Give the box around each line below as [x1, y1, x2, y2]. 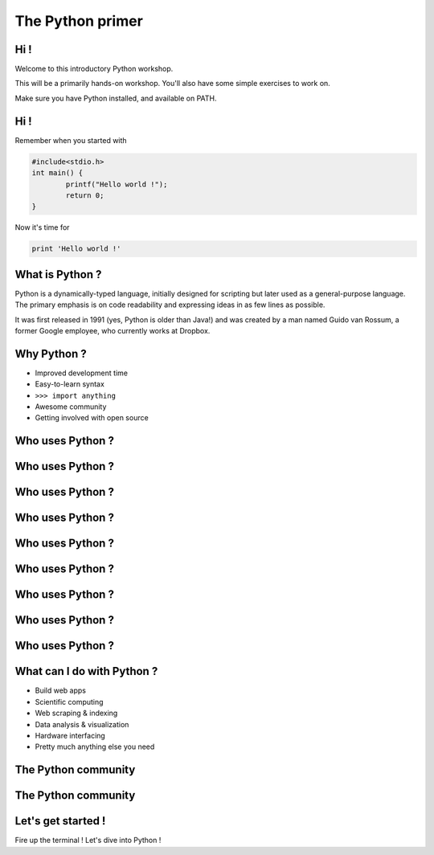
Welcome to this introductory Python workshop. [14, 64, 174, 74]
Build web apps [35, 685, 87, 695]
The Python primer [14, 12, 144, 30]
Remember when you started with [14, 135, 128, 145]
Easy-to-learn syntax [35, 379, 104, 389]
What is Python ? [14, 268, 102, 281]
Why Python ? [14, 346, 88, 361]
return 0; [65, 190, 104, 200]
